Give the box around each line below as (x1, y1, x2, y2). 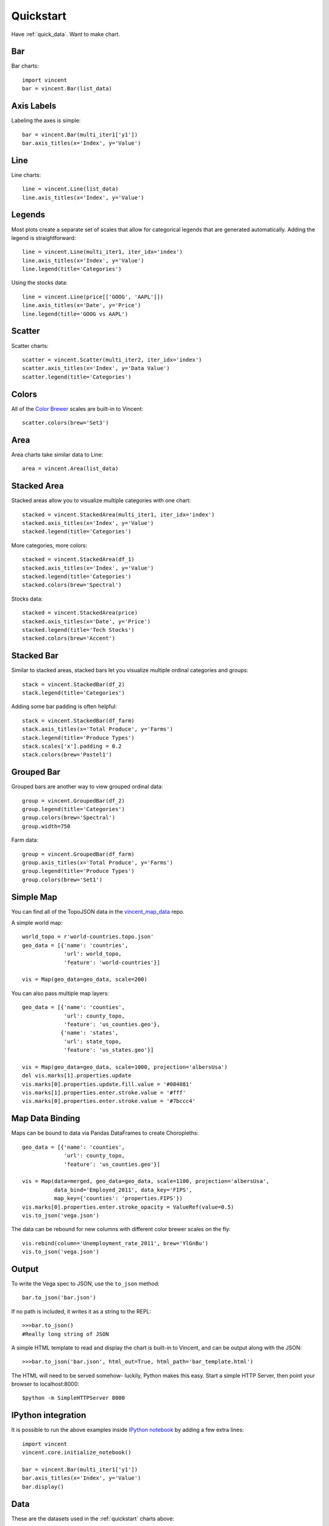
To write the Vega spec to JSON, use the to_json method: (11, 1279, 160, 1287)
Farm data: (11, 836, 39, 844)
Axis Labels (11, 101, 57, 111)
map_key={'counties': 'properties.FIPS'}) (54, 1195, 183, 1202)
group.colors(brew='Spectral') (22, 814, 116, 821)
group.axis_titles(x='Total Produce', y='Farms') (22, 859, 174, 866)
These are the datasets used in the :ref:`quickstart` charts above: (11, 1514, 175, 1522)
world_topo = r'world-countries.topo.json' (22, 933, 154, 940)
